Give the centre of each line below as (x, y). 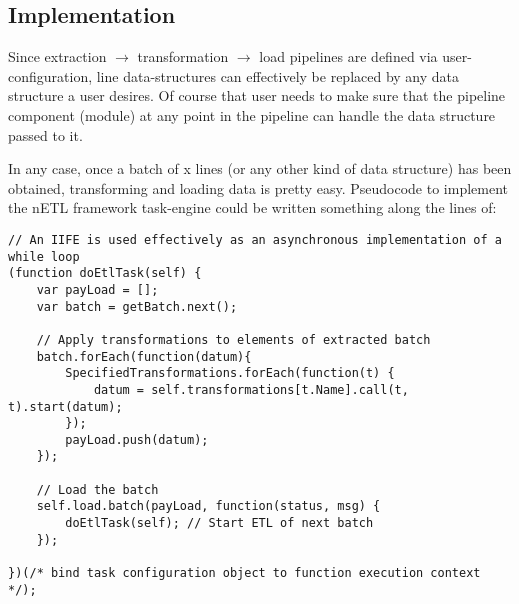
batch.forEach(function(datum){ (144, 356)
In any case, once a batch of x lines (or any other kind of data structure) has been (260, 168)
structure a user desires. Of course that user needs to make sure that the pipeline (257, 95)
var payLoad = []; (97, 289)
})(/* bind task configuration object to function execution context (244, 573)
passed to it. (45, 134)
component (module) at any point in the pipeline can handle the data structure (252, 114)
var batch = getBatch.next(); (137, 306)
